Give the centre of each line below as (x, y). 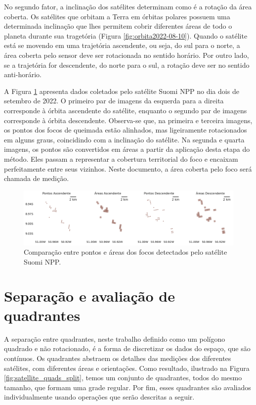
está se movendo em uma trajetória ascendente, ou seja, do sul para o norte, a (122, 45)
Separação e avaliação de (89, 295)
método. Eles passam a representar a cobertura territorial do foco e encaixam (121, 158)
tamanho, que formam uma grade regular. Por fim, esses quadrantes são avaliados (128, 387)
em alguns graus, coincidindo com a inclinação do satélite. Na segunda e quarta (124, 139)
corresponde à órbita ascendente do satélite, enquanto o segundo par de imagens (126, 110)
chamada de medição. (37, 178)
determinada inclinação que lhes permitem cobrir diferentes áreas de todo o (118, 26)
